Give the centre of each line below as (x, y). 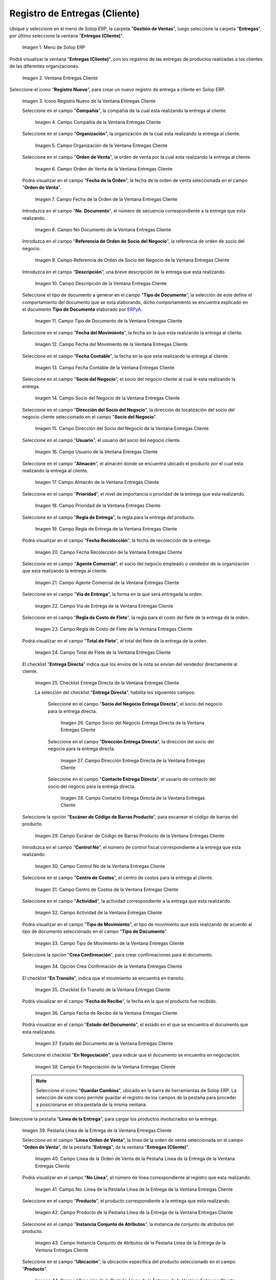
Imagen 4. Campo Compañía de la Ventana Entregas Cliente (98, 122)
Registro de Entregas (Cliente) (75, 13)
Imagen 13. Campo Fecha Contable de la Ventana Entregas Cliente (105, 368)
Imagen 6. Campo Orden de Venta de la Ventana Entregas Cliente (104, 168)
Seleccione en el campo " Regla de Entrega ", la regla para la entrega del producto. (109, 517)
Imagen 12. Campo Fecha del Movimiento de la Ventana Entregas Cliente (111, 344)
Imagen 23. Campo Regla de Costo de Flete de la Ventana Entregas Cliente (114, 629)
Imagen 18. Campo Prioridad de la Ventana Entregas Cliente (98, 506)
